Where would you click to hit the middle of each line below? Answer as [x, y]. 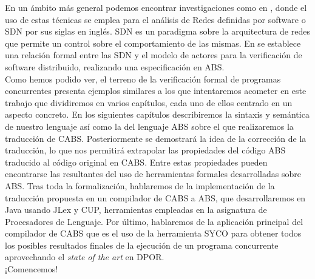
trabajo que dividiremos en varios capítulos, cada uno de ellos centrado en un [149, 102]
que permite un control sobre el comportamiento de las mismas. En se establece [153, 43]
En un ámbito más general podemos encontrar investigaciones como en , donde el [156, 7]
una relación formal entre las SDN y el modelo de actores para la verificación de [154, 55]
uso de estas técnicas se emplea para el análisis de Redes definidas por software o [155, 19]
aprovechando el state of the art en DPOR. [85, 257]
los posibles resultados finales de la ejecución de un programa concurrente [142, 245]
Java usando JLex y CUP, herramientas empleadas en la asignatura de [136, 210]
